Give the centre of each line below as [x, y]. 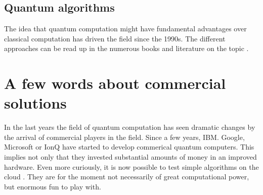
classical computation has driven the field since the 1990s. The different [115, 38]
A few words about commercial [115, 83]
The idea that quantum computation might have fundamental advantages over [125, 29]
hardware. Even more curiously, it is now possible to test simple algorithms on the [131, 166]
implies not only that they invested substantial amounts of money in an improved [130, 157]
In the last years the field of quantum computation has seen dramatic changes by [130, 127]
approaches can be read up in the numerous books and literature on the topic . [126, 48]
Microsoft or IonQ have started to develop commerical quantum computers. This [129, 147]
